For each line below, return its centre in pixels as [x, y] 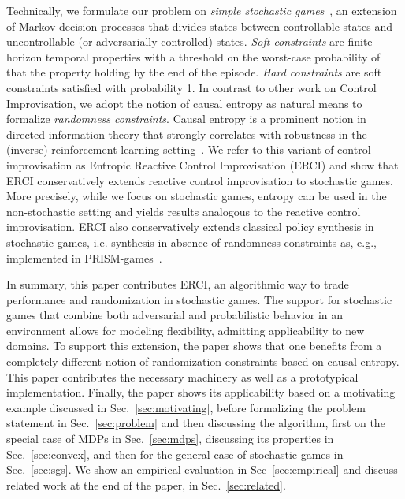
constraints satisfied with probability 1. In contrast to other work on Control [191, 87]
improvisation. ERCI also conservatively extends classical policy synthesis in [190, 227]
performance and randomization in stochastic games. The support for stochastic [199, 299]
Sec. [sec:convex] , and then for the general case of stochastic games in [175, 454]
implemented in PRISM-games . [84, 257]
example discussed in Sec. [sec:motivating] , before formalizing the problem [186, 407]
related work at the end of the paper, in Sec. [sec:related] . [146, 484]
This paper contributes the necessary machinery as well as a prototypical [182, 376]
